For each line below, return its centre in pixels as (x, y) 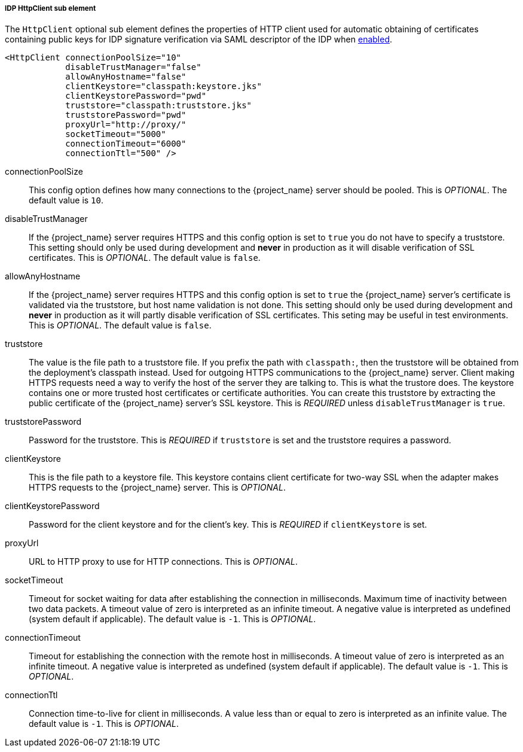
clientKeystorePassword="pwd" (136, 96)
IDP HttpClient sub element (51, 8)
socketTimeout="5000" (116, 134)
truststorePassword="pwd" (126, 115)
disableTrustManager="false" (133, 67)
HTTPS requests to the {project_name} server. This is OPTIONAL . (157, 488)
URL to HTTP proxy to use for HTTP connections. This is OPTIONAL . (163, 562)
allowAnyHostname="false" (126, 77)
